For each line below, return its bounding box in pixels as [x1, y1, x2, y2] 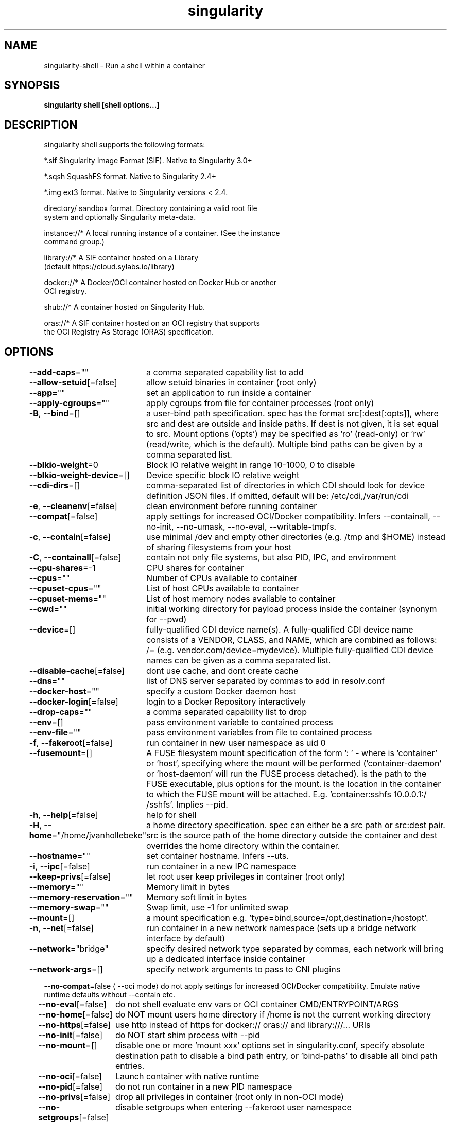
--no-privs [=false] [38, 1092, 111, 1102]
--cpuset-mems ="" [29, 593, 106, 604]
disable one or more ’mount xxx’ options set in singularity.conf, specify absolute [115, 1040, 425, 1051]
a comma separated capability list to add [146, 367, 304, 378]
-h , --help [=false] [29, 810, 98, 820]
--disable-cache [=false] [29, 665, 125, 676]
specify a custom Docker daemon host [146, 686, 296, 697]
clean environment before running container [146, 501, 317, 512]
